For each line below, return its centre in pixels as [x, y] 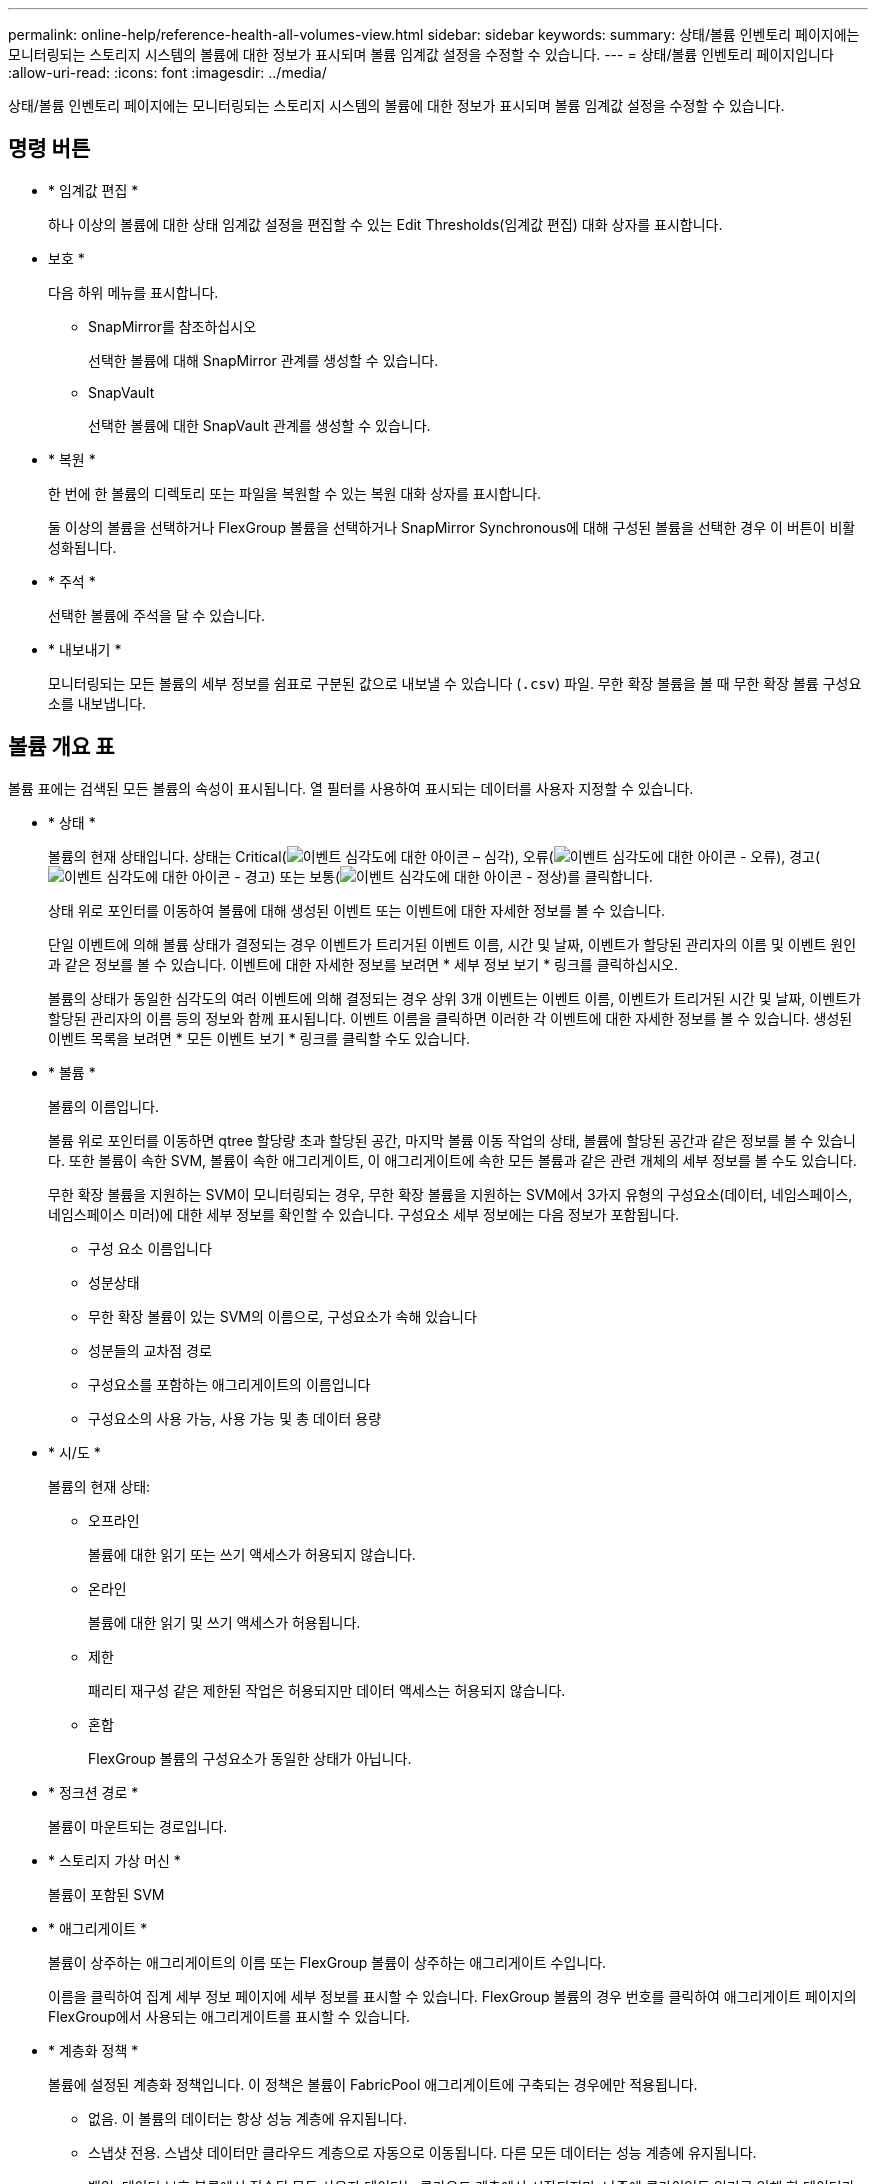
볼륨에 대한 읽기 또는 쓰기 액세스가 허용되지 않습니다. [252, 1554]
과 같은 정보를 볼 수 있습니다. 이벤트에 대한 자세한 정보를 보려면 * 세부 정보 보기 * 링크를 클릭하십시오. [363, 964]
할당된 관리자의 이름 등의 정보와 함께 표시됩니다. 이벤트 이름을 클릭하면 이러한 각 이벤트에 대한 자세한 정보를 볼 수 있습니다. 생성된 [450, 1018]
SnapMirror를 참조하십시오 [172, 326]
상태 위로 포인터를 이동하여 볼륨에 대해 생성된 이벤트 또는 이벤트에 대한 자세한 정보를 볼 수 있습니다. [356, 910]
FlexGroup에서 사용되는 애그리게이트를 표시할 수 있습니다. [229, 2016]
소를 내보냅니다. [97, 703]
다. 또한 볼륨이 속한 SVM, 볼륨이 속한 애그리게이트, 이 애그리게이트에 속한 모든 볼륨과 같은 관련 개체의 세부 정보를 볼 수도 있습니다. [452, 1160]
